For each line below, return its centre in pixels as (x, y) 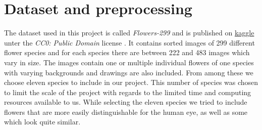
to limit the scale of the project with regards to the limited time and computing (128, 92)
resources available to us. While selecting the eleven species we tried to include (126, 102)
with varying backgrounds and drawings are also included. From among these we (129, 72)
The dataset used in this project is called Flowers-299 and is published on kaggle (129, 33)
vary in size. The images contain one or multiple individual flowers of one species (129, 62)
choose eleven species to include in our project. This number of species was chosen (131, 82)
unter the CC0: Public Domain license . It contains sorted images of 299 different (129, 42)
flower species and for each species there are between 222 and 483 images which (127, 52)
